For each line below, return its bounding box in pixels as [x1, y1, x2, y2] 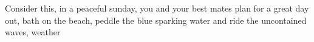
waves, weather [5, 26, 61, 38]
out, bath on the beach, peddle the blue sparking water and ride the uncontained [5, 13, 307, 26]
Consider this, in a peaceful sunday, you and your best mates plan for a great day [5, 2, 309, 14]
